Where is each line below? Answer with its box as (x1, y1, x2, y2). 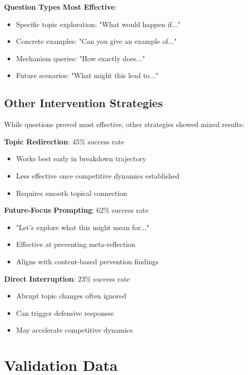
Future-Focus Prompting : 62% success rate (4, 205, 148, 215)
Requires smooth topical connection (16, 187, 127, 198)
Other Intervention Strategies (4, 95, 163, 111)
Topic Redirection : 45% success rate (4, 136, 125, 146)
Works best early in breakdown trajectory (16, 153, 146, 164)
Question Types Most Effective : (4, 2, 117, 12)
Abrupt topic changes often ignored (16, 290, 127, 301)
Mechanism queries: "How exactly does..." (16, 53, 145, 63)
